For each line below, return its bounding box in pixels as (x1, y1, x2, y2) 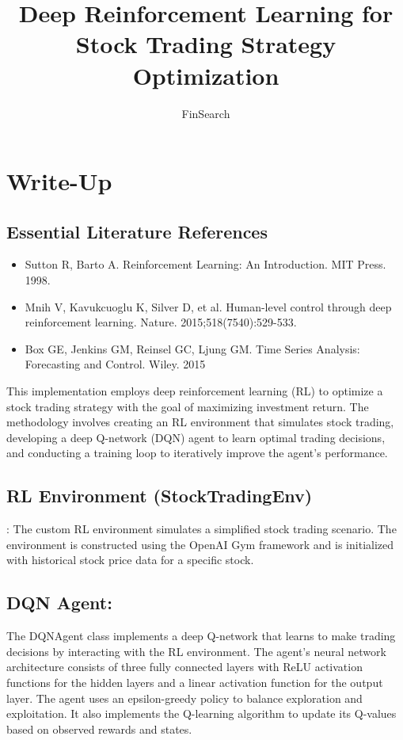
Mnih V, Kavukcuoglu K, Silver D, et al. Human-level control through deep (25, 298, 392, 315)
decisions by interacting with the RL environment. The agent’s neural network (6, 643, 386, 659)
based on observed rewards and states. (6, 720, 192, 737)
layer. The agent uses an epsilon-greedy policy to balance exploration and (6, 689, 363, 706)
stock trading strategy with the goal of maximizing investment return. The (6, 398, 369, 414)
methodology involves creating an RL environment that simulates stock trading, (6, 414, 394, 430)
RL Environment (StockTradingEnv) (6, 483, 313, 508)
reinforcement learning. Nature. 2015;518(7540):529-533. (25, 314, 297, 330)
